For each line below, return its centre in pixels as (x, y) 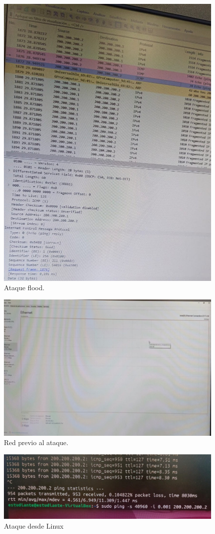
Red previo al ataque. (36, 442)
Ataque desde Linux (34, 525)
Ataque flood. (24, 288)
